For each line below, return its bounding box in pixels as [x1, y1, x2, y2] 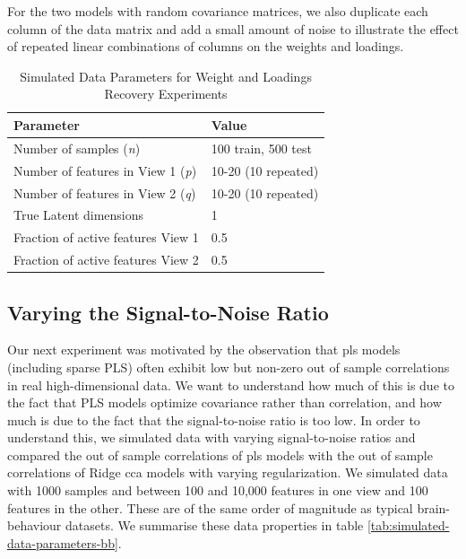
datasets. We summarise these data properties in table [65, 516, 364, 535]
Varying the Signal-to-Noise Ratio [7, 298, 329, 326]
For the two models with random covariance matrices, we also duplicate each [7, 2, 428, 20]
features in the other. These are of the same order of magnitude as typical [7, 498, 413, 517]
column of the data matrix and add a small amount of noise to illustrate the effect [7, 19, 459, 38]
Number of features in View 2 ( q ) [13, 183, 196, 202]
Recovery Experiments [104, 84, 228, 103]
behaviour [7, 516, 62, 535]
